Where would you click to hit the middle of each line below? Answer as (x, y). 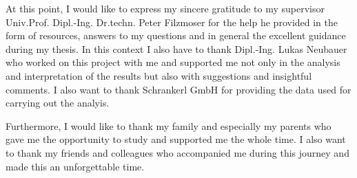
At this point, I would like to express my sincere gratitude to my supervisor (165, 8)
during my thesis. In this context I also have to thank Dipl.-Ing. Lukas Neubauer (176, 48)
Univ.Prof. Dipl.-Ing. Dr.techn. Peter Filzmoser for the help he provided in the (172, 22)
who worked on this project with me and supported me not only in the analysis (173, 62)
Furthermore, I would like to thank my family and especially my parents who (169, 125)
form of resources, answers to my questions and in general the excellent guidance (176, 35)
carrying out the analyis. (58, 103)
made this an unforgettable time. (75, 166)
